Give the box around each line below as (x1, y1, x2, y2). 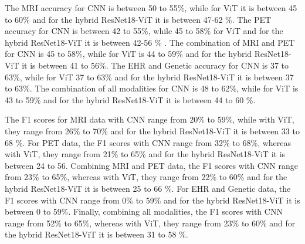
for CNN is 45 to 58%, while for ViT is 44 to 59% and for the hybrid (5, 48, 252, 60)
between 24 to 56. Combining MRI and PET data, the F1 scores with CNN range (5, 159, 298, 171)
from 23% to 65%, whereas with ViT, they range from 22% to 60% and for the (5, 171, 287, 183)
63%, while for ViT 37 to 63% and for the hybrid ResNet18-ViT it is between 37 (5, 70, 294, 83)
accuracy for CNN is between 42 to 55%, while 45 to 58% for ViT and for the (5, 25, 283, 37)
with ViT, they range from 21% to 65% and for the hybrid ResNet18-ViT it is (5, 148, 286, 160)
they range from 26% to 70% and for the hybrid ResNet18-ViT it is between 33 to (5, 124, 300, 137)
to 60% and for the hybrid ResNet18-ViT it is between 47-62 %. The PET (5, 13, 272, 25)
